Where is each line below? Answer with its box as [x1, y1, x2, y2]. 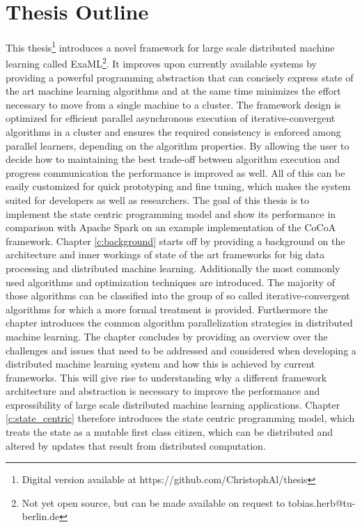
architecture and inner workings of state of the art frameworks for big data [6, 247, 325, 262]
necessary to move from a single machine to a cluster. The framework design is [6, 97, 341, 111]
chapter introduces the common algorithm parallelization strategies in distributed [6, 315, 353, 330]
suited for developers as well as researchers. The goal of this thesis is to [6, 192, 310, 207]
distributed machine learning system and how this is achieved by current [6, 356, 315, 371]
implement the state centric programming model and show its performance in [6, 206, 336, 221]
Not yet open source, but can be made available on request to [22, 495, 285, 510]
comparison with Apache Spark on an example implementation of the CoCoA [6, 220, 336, 235]
